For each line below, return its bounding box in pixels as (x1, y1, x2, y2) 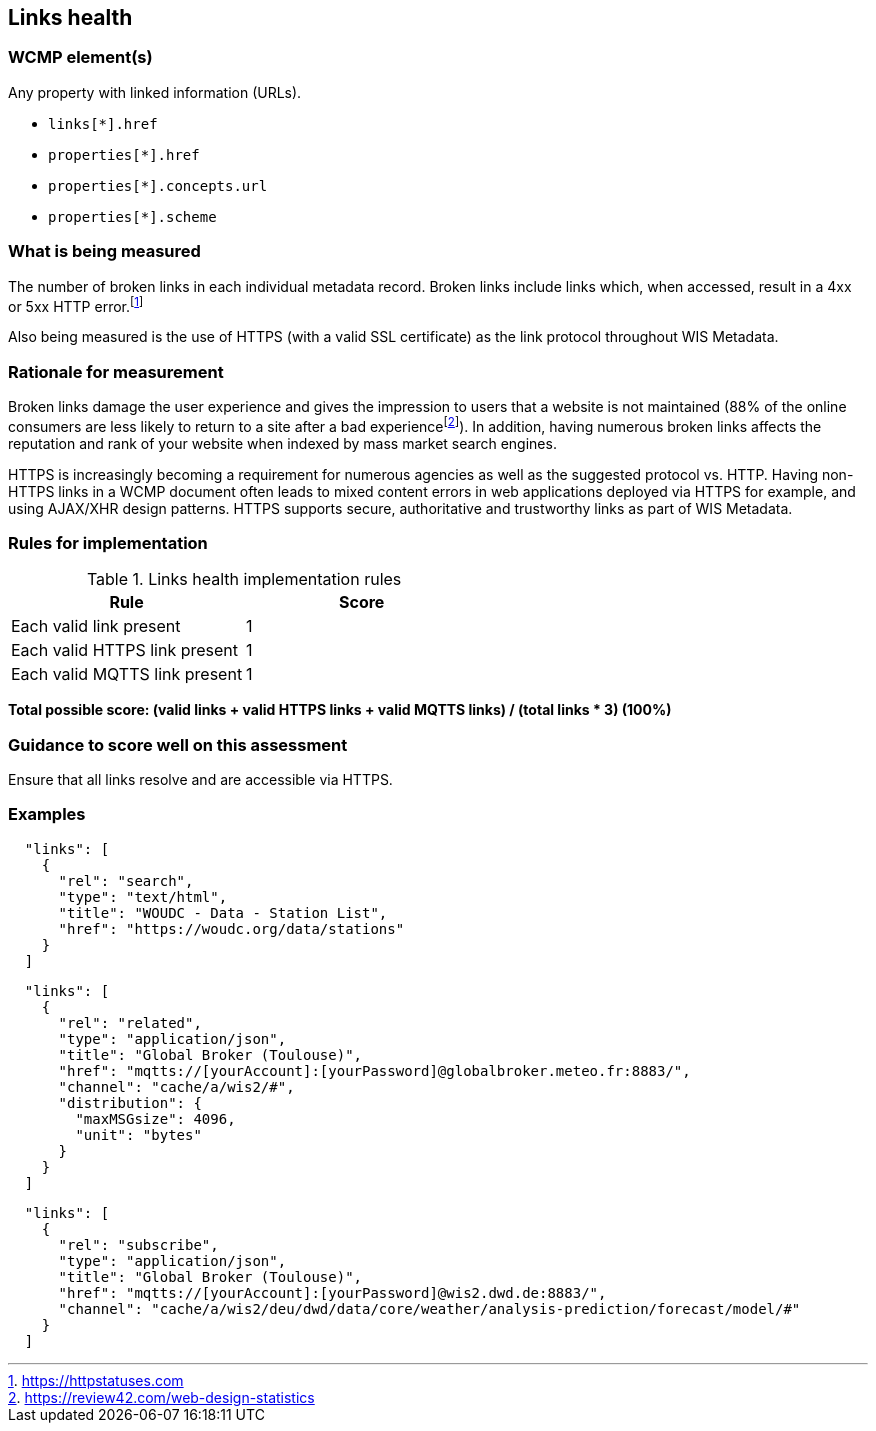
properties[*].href (48, 146, 200, 163)
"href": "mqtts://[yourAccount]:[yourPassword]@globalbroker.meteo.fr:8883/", (58, 1062, 691, 1079)
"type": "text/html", (58, 888, 228, 905)
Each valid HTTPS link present (11, 640, 239, 661)
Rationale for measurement (8, 361, 224, 382)
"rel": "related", (58, 1014, 202, 1031)
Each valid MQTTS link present (11, 664, 243, 685)
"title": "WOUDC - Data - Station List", (58, 904, 388, 921)
